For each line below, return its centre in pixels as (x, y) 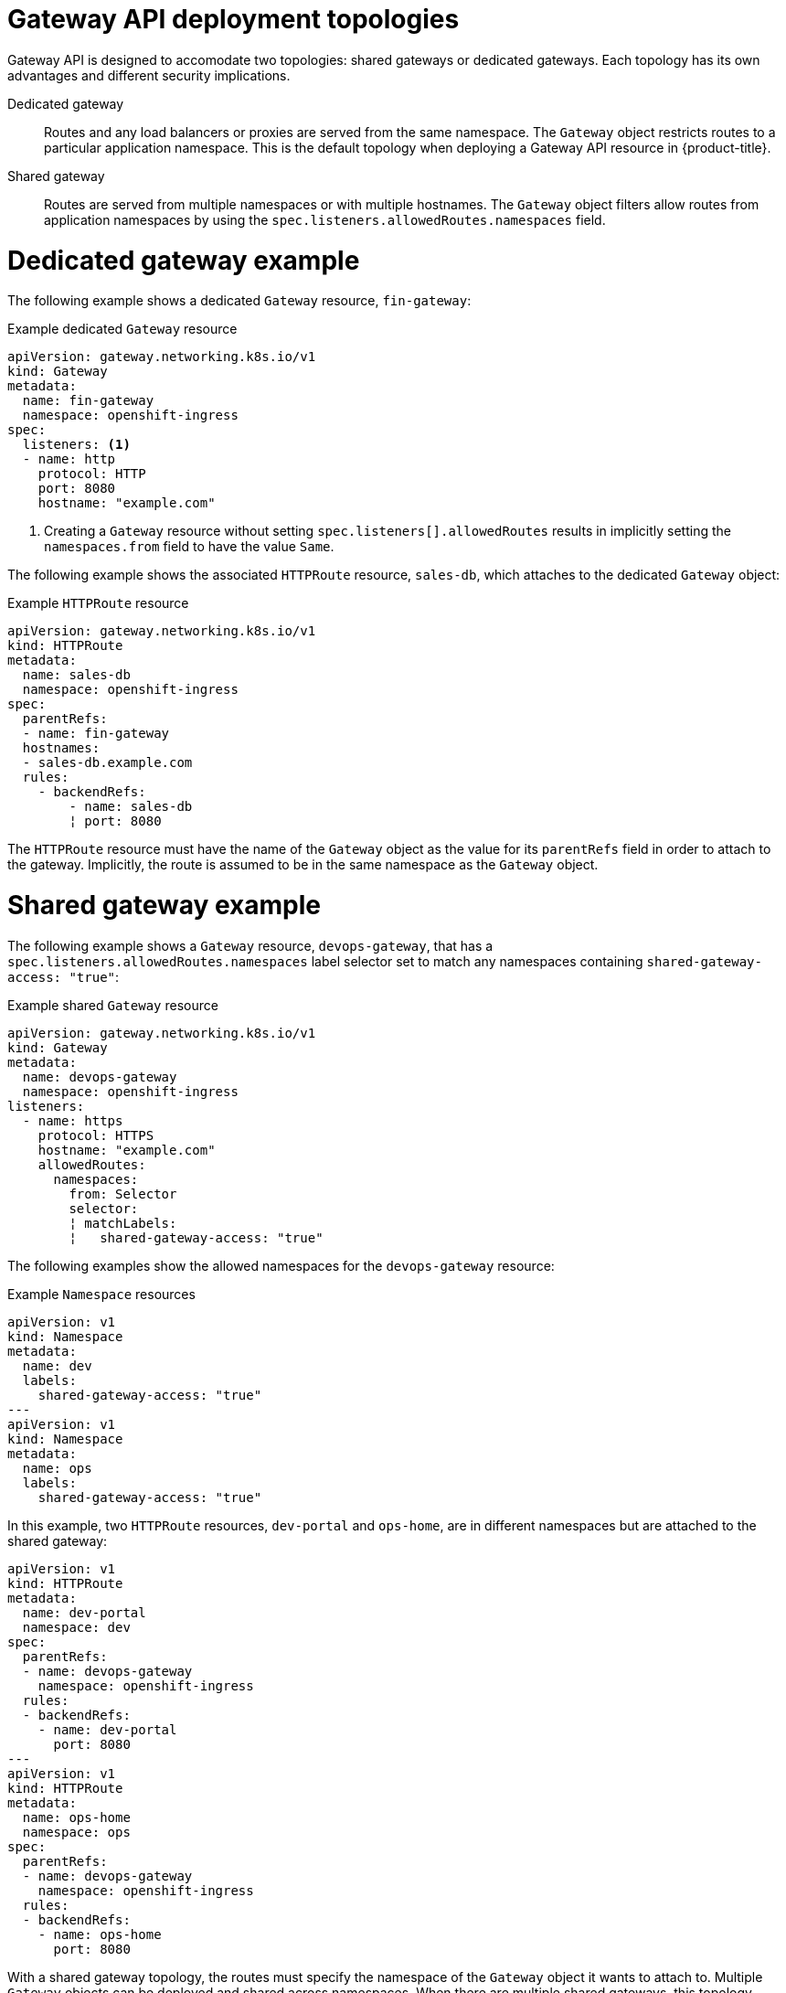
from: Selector (123, 1194)
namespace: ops (76, 1832)
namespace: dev (76, 1627)
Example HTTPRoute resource (98, 603)
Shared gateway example (164, 905)
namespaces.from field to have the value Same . (189, 547)
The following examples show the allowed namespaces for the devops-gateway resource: (281, 1265)
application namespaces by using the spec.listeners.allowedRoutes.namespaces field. (325, 219)
